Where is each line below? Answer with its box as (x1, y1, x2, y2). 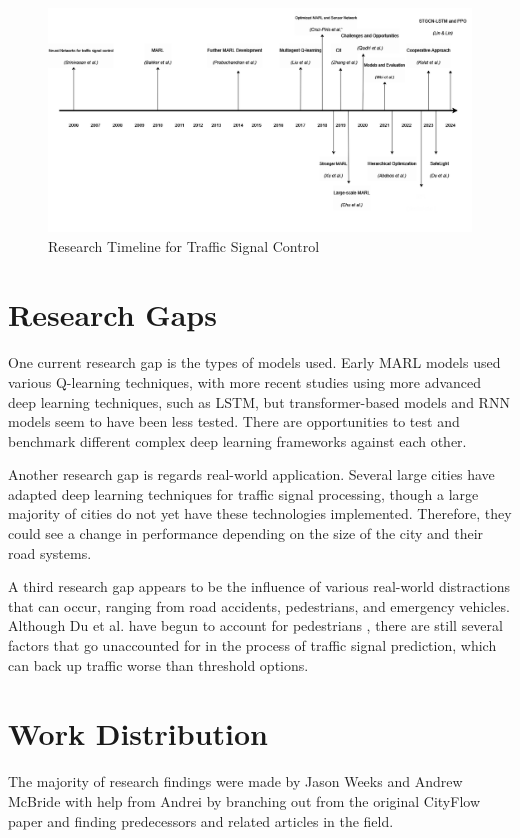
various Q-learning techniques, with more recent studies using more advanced (8, 371, 482, 392)
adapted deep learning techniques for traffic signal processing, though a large (8, 483, 479, 504)
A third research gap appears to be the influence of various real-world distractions (8, 576, 510, 597)
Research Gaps (8, 294, 217, 335)
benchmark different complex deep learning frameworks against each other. (8, 430, 467, 451)
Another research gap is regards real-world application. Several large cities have (8, 464, 495, 485)
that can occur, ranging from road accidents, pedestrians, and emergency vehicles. (8, 595, 510, 616)
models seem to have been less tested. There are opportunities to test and (8, 411, 460, 432)
